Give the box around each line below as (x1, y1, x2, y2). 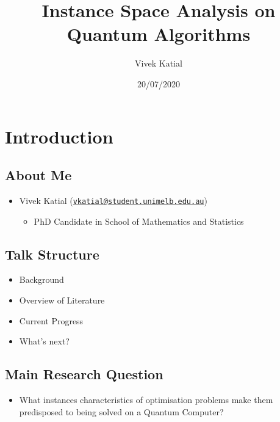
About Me (5, 166, 72, 184)
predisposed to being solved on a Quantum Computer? (19, 405, 224, 418)
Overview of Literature (19, 293, 105, 306)
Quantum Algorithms (66, 21, 251, 46)
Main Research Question (5, 365, 163, 384)
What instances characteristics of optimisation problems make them (19, 393, 273, 406)
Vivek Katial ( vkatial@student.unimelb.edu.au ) (19, 194, 207, 206)
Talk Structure (5, 244, 99, 263)
